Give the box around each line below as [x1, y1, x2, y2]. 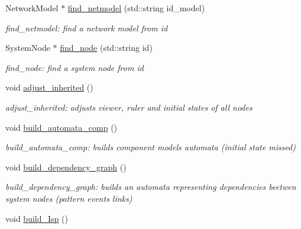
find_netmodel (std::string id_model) [67, 2, 205, 14]
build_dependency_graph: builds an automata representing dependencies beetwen [5, 180, 296, 193]
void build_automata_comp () [5, 121, 118, 133]
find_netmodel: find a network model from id [5, 21, 168, 34]
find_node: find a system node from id [5, 61, 144, 73]
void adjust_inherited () [5, 81, 93, 93]
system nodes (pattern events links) [5, 192, 132, 204]
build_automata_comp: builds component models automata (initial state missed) [5, 141, 296, 153]
